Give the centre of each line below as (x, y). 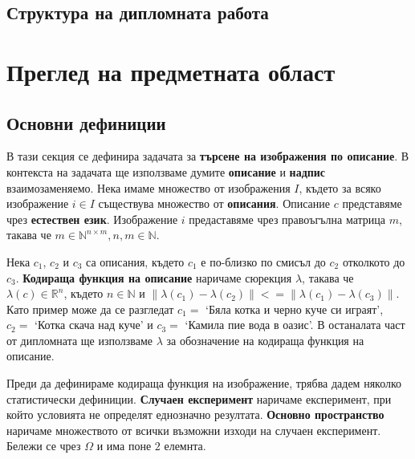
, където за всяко (340, 187)
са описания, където (135, 261)
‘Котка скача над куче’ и (94, 325)
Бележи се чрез (44, 446)
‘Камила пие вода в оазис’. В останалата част (295, 325)
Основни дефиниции (86, 122)
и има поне (124, 446)
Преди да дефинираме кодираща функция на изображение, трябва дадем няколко (204, 383)
